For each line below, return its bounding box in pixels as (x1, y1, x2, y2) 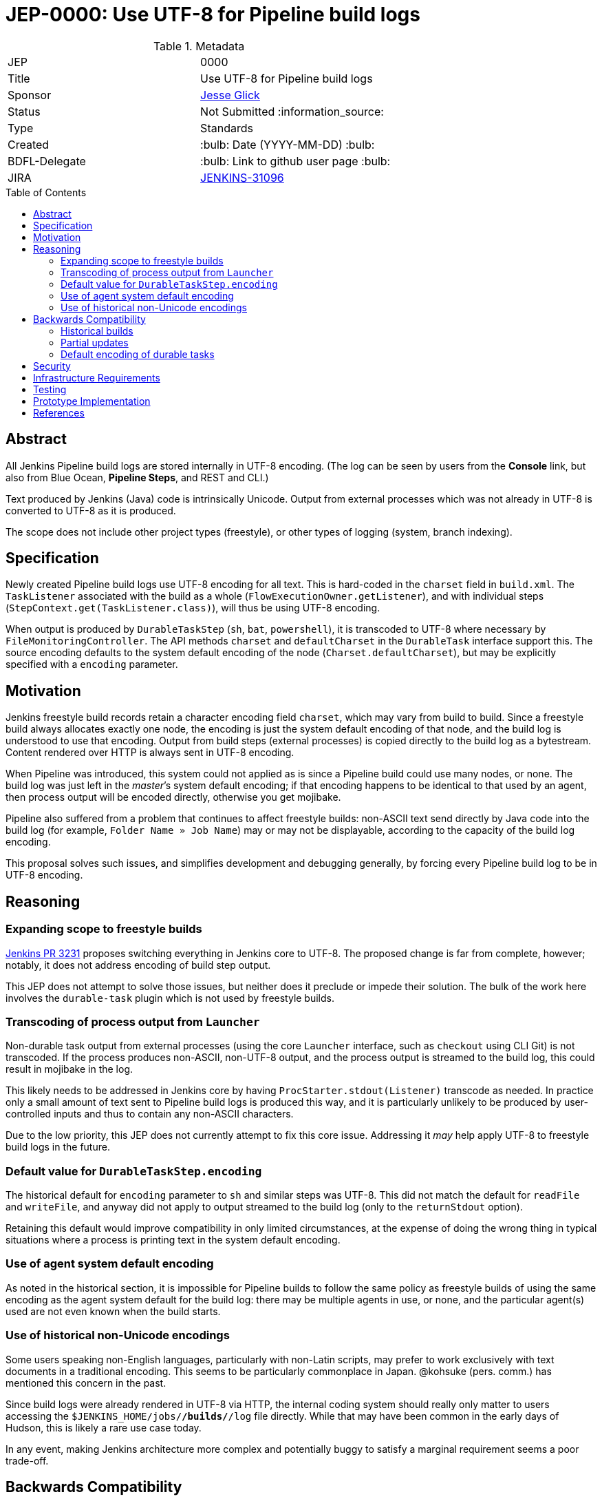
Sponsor (8, 87, 52, 102)
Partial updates (61, 336, 129, 348)
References (33, 406, 85, 419)
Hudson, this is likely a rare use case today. (6, 1421, 202, 1434)
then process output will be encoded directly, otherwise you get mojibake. (6, 791, 341, 804)
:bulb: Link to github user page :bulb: (200, 154, 391, 168)
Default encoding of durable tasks (61, 348, 215, 360)
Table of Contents (6, 186, 87, 198)
